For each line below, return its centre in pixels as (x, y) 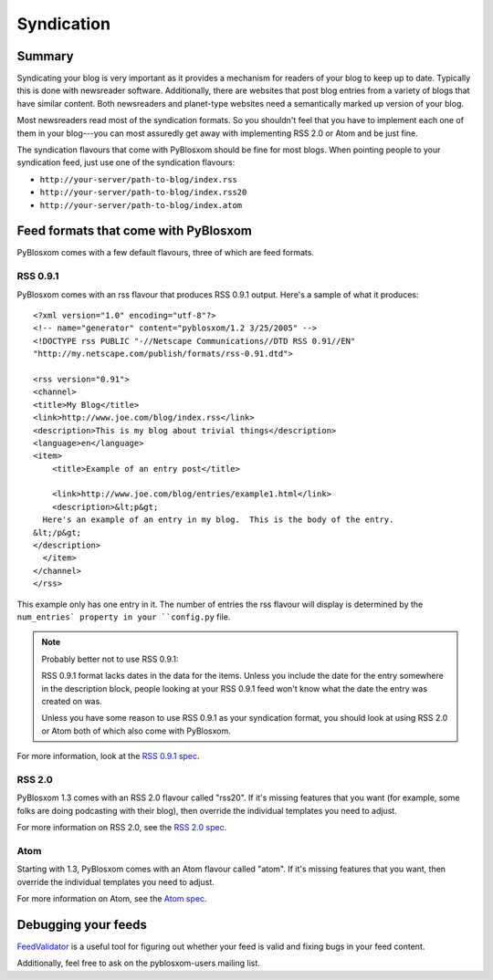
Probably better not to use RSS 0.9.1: (110, 659)
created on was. (72, 701)
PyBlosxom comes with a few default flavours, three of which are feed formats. (166, 253)
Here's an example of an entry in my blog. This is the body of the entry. (218, 520)
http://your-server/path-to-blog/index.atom (141, 205)
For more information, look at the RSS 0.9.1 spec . (108, 756)
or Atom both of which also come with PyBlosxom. (136, 731)
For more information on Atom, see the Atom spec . (112, 898)
